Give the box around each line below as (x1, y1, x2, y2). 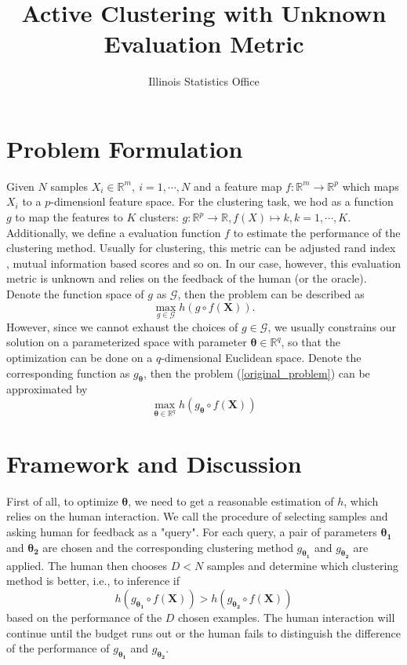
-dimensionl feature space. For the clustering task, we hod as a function (50, 193, 394, 210)
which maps (342, 177, 399, 194)
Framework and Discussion (6, 447, 302, 479)
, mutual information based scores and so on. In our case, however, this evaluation (6, 254, 402, 271)
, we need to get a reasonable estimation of (128, 492, 334, 509)
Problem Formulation (6, 132, 243, 164)
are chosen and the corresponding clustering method (42, 539, 293, 555)
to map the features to (15, 209, 123, 225)
